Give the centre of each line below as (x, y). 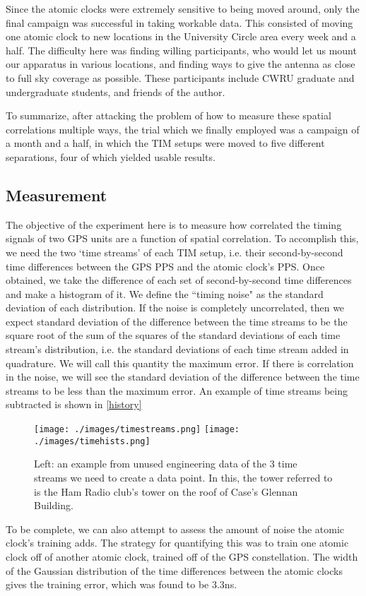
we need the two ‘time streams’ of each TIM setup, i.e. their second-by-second (175, 252)
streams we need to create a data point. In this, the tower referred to (183, 477)
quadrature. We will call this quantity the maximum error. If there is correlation (180, 363)
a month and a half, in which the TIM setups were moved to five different (165, 143)
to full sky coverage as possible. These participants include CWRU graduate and (180, 77)
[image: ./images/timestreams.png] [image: (137, 430)
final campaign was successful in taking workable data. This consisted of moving (179, 22)
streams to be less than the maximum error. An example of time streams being (177, 390)
